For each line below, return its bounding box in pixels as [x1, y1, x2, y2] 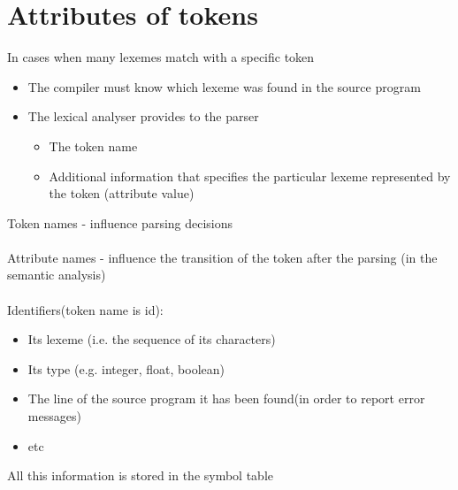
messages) [27, 407, 81, 425]
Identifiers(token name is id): [7, 300, 164, 318]
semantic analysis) [7, 265, 106, 284]
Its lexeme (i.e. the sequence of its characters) [27, 330, 276, 348]
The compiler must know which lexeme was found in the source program [27, 77, 421, 96]
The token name [49, 136, 138, 155]
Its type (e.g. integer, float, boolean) [27, 359, 225, 378]
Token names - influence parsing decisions [7, 213, 233, 232]
